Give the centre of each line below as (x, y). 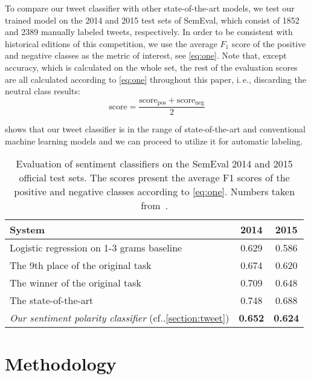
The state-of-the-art (52, 300)
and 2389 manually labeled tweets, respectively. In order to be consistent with (149, 32)
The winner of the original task (75, 283)
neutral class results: (43, 91)
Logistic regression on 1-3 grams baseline (96, 248)
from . (155, 206)
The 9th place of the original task (81, 265)
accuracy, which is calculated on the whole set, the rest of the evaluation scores (151, 67)
